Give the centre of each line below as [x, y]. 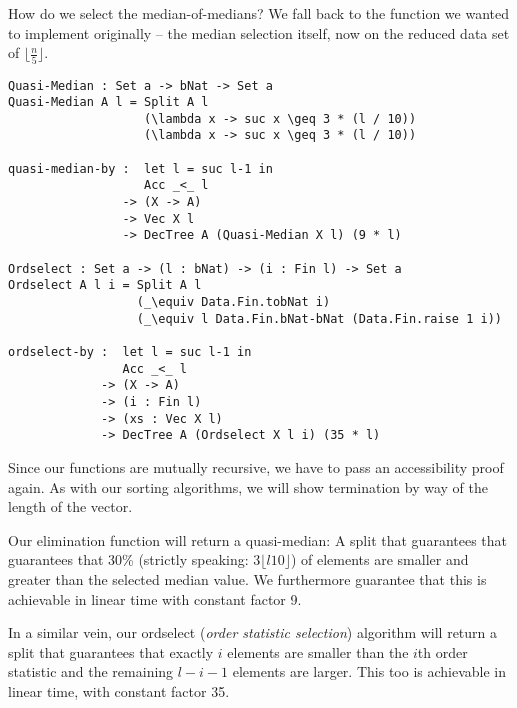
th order [442, 651]
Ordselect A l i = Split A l [105, 285]
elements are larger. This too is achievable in [369, 671]
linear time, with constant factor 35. [119, 690]
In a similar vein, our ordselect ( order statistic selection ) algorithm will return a [253, 632]
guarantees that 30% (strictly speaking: [128, 559]
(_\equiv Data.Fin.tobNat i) [233, 302]
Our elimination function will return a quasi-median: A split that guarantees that [257, 539]
